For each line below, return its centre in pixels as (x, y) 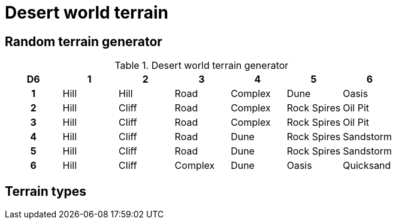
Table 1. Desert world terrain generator (202, 66)
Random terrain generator (84, 41)
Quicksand (367, 166)
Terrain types (46, 191)
